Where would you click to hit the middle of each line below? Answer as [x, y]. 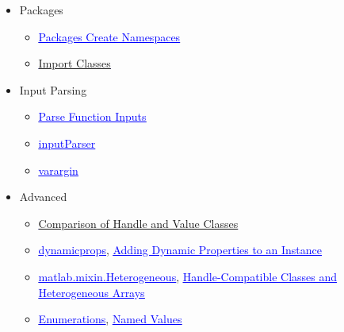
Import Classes [75, 63]
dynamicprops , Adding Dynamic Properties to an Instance [180, 250]
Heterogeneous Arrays [92, 292]
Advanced [43, 197]
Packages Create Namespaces [109, 36]
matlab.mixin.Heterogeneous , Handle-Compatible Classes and [188, 276]
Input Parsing [53, 89]
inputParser [67, 143]
